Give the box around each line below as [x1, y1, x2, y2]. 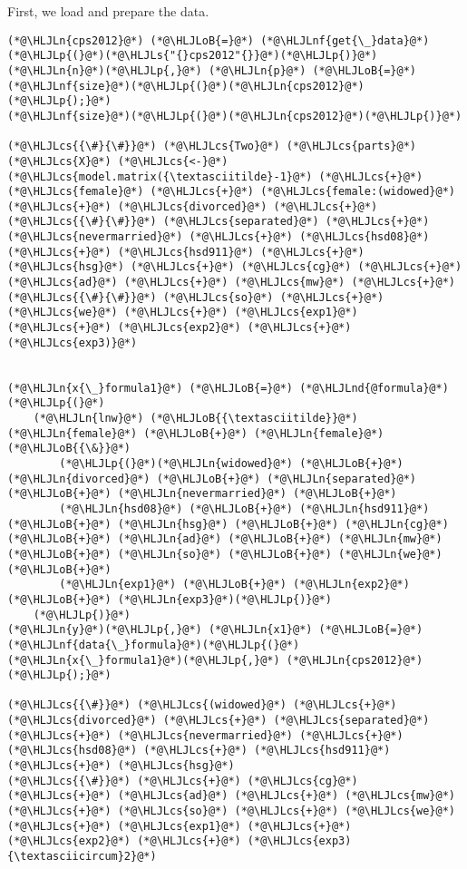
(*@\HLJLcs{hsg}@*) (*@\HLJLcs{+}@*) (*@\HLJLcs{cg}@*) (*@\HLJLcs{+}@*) [7, 260, 462, 274]
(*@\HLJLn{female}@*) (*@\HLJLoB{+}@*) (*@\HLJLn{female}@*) [7, 426, 384, 440]
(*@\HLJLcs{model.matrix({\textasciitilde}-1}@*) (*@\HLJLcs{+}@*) [7, 170, 423, 183]
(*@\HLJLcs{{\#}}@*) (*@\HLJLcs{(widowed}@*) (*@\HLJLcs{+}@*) [7, 698, 397, 712]
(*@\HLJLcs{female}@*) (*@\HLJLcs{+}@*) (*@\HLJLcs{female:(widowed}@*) [7, 185, 455, 199]
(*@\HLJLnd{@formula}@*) [299, 381, 449, 395]
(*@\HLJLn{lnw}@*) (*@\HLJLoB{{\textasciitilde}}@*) [33, 412, 358, 425]
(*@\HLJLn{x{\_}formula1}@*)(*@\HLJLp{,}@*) [7, 653, 280, 667]
